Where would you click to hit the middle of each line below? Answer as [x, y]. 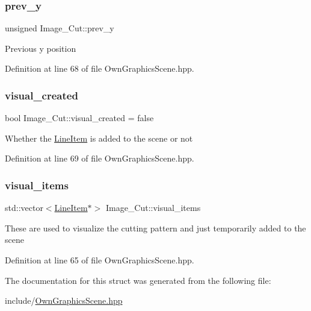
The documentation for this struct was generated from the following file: [138, 280]
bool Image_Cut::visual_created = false [79, 118]
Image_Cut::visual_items [153, 208]
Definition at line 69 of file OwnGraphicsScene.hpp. [100, 158]
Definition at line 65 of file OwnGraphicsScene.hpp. [100, 260]
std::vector [24, 208]
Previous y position [41, 48]
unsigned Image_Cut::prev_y [60, 28]
